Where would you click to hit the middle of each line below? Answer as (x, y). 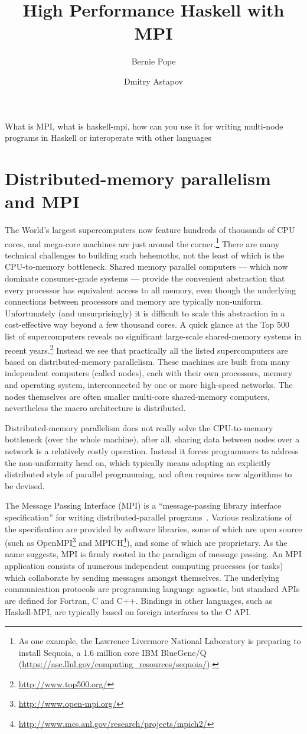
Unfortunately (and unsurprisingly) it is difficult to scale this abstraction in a (145, 313)
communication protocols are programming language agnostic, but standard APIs (152, 589)
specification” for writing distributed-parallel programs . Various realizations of (148, 517)
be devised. (25, 485)
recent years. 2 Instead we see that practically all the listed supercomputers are (146, 349)
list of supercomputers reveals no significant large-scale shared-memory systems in (153, 336)
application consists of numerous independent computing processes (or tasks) (144, 565)
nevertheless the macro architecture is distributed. (95, 408)
